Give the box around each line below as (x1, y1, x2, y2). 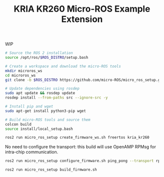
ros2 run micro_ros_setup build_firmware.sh (5, 167, 97, 172)
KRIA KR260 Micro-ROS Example (14, 3, 150, 15)
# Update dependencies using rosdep (5, 86, 80, 91)
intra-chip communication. (5, 149, 59, 155)
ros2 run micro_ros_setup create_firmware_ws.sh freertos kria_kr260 (5, 135, 150, 140)
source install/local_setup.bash (5, 126, 73, 131)
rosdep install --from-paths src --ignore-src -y (5, 95, 108, 100)
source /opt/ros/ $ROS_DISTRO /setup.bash (5, 55, 89, 60)
